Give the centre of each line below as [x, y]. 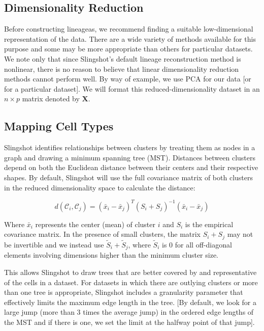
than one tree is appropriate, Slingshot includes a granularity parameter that [124, 292]
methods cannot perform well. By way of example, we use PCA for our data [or [128, 79]
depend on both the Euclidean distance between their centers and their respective [131, 167]
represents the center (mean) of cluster [95, 224]
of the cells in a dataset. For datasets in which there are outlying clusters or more [131, 282]
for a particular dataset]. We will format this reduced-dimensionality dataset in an [132, 88]
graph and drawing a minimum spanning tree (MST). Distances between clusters [130, 157]
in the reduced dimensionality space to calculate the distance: [100, 187]
